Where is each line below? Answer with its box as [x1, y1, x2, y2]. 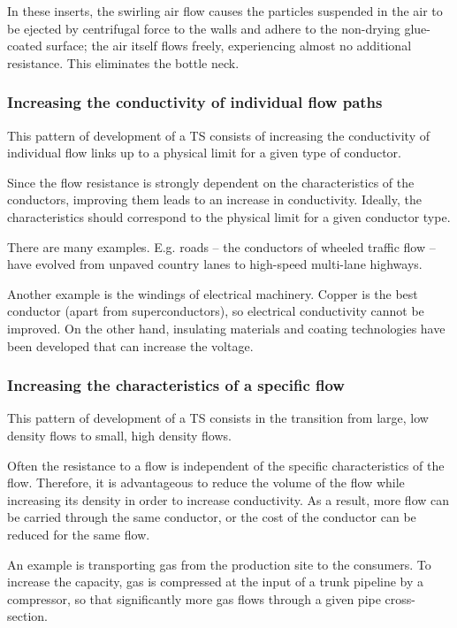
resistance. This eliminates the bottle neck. [7, 53, 240, 72]
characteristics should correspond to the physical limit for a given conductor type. [7, 207, 451, 226]
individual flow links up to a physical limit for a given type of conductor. [7, 143, 401, 162]
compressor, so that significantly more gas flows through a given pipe [7, 589, 381, 608]
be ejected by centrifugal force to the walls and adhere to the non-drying [7, 19, 400, 37]
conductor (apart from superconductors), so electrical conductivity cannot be [7, 302, 424, 320]
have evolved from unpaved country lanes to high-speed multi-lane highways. [7, 255, 423, 273]
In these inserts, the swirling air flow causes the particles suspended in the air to [7, 2, 443, 19]
